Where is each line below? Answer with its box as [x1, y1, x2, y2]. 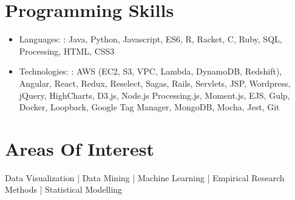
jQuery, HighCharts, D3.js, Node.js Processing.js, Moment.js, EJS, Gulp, [19, 88, 290, 101]
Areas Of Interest [5, 136, 154, 161]
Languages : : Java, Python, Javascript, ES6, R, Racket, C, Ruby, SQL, [19, 33, 282, 45]
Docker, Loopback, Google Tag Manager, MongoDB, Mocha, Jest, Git [19, 101, 280, 113]
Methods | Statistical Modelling [5, 183, 123, 196]
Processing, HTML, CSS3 [19, 44, 115, 57]
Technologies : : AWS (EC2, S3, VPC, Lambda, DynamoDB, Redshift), [19, 65, 282, 78]
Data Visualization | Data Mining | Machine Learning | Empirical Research [5, 171, 285, 184]
